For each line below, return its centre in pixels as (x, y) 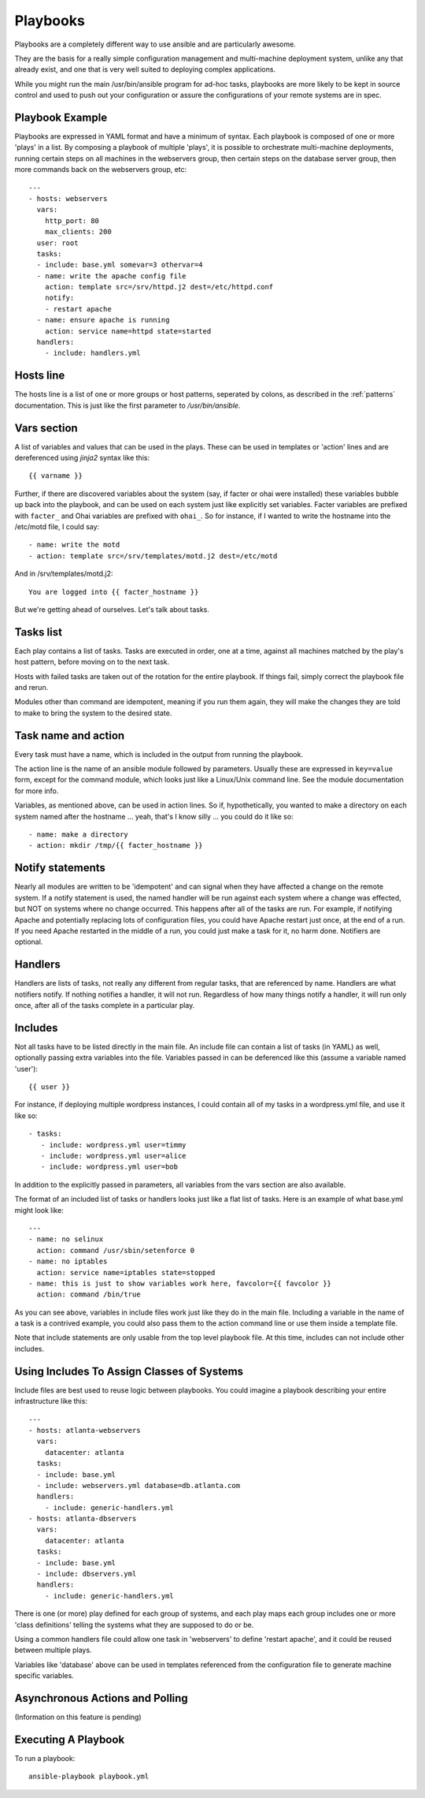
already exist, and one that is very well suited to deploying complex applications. (145, 69)
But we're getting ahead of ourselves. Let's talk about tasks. (112, 609)
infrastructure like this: (51, 1401)
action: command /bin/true (89, 1294)
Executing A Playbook (70, 1739)
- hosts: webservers (68, 198)
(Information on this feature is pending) (78, 1717)
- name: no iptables (68, 1261)
